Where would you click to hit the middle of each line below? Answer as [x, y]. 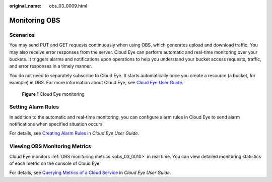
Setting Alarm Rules [34, 107]
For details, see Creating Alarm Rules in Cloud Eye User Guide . [74, 133]
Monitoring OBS [35, 20]
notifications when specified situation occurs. [57, 124]
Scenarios [22, 35]
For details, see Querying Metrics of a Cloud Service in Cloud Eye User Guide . [90, 173]
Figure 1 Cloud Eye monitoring [53, 94]
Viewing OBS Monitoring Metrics [50, 146]
